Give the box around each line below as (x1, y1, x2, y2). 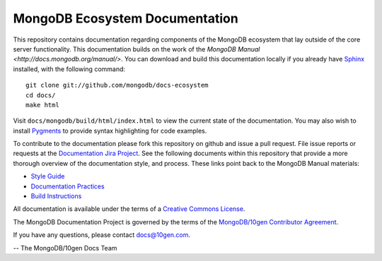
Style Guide (30, 172, 65, 181)
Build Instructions (30, 192, 82, 200)
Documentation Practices (30, 182, 105, 190)
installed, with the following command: (13, 64, 126, 73)
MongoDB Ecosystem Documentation (13, 11, 238, 26)
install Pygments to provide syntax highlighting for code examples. (13, 126, 207, 135)
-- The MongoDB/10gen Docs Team (13, 243, 117, 252)
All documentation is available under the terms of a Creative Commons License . (13, 205, 245, 213)
